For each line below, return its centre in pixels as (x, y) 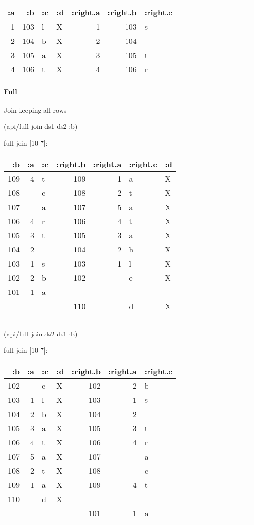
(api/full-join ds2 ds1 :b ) (41, 333)
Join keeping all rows (35, 110)
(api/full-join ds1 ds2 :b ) (41, 126)
